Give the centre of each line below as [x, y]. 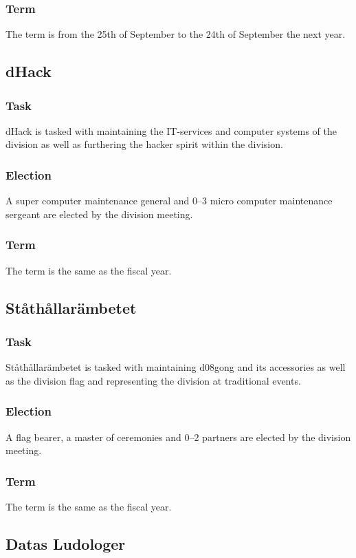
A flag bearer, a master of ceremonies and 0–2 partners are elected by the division [178, 437]
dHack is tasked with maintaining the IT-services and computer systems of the [171, 130]
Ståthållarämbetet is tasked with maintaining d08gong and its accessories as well [176, 367]
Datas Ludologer [66, 544]
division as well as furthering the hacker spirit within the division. [144, 144]
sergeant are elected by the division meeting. [99, 214]
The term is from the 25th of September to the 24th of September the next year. [176, 34]
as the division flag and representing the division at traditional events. [153, 380]
